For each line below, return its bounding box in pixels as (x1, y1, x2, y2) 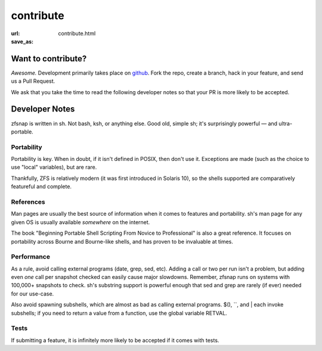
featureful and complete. (11, 183, 72, 190)
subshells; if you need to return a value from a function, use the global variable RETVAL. (11, 309, 228, 316)
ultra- (278, 120, 292, 127)
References (11, 198, 45, 206)
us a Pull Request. (11, 77, 55, 85)
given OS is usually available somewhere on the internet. (11, 218, 150, 226)
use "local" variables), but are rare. (11, 164, 97, 171)
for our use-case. (11, 290, 54, 297)
